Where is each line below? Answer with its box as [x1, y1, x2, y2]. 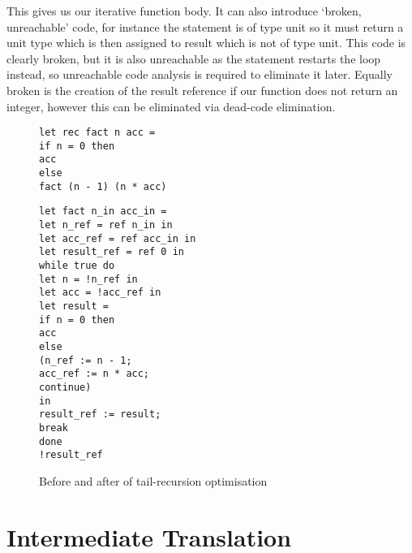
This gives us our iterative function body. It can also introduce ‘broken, [6, 2, 362, 19]
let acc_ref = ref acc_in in [39, 232, 196, 244]
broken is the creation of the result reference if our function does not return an [6, 81, 398, 98]
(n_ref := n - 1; [39, 354, 132, 366]
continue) [39, 381, 92, 393]
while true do [39, 260, 115, 272]
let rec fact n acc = [39, 127, 156, 139]
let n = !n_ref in [39, 273, 138, 285]
